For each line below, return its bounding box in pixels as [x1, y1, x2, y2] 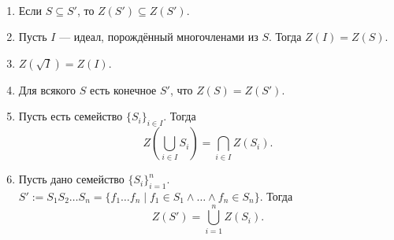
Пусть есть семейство [18, 108, 123, 124]
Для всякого [18, 81, 76, 98]
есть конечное [90, 81, 157, 98]
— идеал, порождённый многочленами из [59, 28, 258, 45]
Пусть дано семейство [18, 171, 125, 187]
